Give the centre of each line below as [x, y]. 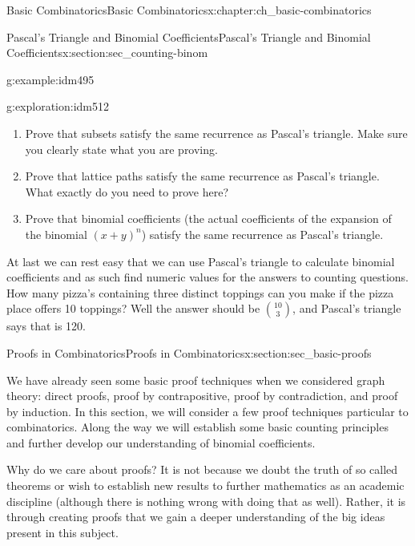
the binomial [56, 234]
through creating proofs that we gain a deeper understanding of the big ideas [196, 517]
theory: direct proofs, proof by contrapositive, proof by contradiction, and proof [202, 396]
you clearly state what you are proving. [121, 149]
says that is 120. [46, 326]
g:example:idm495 [50, 79]
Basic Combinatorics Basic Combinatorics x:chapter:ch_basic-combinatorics [189, 10]
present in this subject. [62, 532]
